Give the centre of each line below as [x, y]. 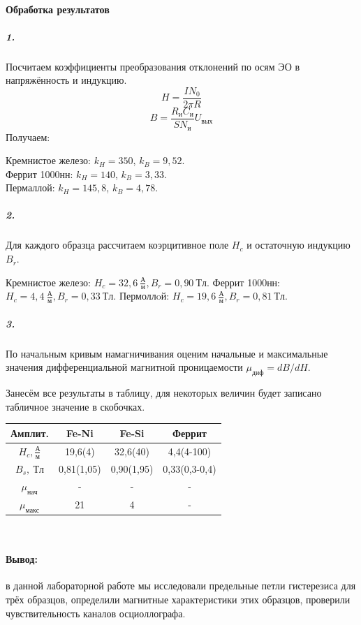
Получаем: [28, 137]
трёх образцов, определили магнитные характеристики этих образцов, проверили [178, 600]
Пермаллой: [30, 187]
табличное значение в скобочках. [75, 406]
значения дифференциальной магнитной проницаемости [124, 367]
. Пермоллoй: [141, 296]
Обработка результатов [58, 9]
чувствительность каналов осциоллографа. [96, 613]
